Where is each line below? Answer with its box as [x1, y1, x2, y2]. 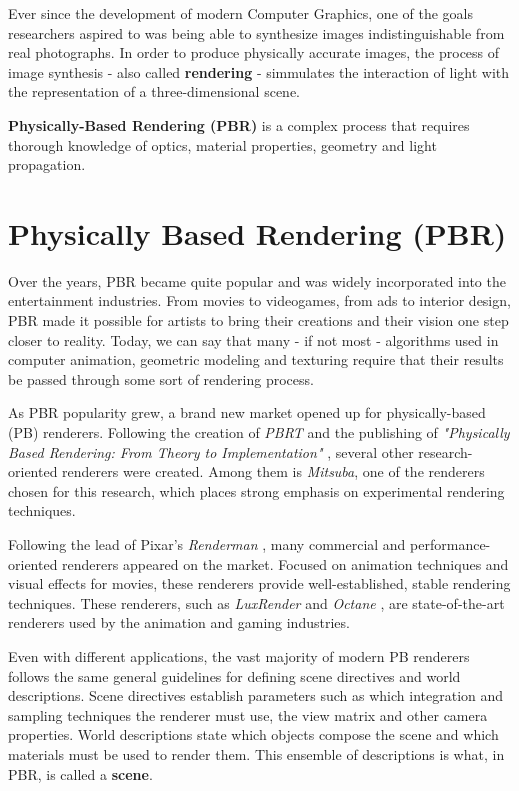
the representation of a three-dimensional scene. [8, 81, 300, 102]
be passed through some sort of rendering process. [8, 368, 314, 389]
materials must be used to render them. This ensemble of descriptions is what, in [8, 743, 505, 764]
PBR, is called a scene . [8, 763, 153, 784]
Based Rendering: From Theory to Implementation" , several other [8, 441, 414, 462]
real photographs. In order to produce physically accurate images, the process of [8, 42, 500, 63]
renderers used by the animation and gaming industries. [8, 612, 350, 633]
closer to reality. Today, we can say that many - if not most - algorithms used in [8, 329, 499, 350]
